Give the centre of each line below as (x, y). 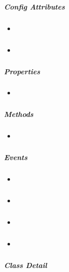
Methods (19, 114)
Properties (22, 71)
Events (16, 157)
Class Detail (25, 265)
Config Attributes (34, 6)
